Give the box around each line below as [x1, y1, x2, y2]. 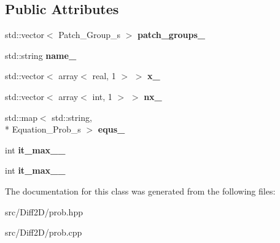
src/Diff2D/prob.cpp [5, 226, 82, 239]
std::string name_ [5, 48, 77, 61]
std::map [5, 110, 37, 123]
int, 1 [92, 90, 112, 102]
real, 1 [92, 69, 116, 82]
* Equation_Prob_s [5, 123, 81, 136]
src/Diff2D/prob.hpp [5, 205, 83, 218]
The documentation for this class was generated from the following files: [5, 184, 276, 197]
